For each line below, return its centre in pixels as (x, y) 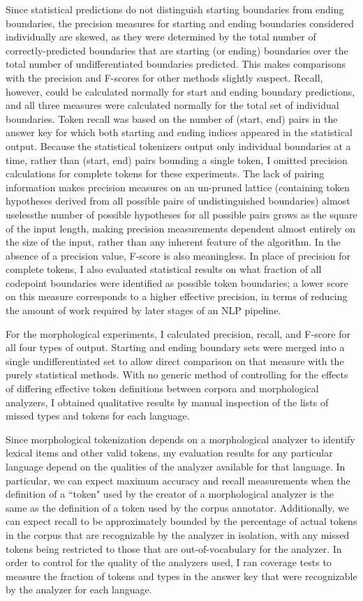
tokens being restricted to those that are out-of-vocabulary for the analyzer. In (174, 548)
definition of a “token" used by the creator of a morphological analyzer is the (170, 494)
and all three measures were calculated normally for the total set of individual (172, 105)
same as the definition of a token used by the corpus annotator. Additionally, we (177, 507)
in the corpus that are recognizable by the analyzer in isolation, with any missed (178, 534)
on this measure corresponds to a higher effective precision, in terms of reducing (177, 296)
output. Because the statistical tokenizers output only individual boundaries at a (178, 146)
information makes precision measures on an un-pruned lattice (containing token (178, 187)
